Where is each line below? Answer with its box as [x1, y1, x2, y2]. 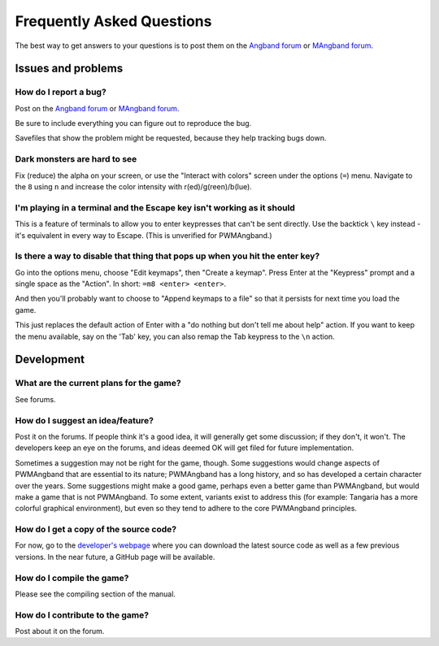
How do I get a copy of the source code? [15, 524, 177, 535]
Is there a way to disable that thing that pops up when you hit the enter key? [15, 250, 320, 262]
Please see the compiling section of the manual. [15, 589, 176, 599]
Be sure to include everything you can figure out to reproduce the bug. [15, 119, 252, 128]
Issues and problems [15, 62, 124, 76]
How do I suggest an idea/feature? [15, 414, 154, 426]
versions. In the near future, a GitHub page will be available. [15, 552, 215, 561]
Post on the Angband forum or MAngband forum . [15, 103, 180, 113]
